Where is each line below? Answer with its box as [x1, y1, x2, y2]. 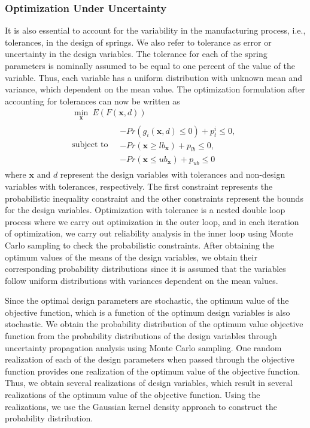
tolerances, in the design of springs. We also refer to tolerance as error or [5, 35, 272, 48]
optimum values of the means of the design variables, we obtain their [5, 250, 257, 263]
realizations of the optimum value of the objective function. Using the [5, 388, 260, 401]
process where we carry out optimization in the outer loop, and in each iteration [5, 215, 299, 228]
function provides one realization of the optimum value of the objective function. [5, 364, 300, 377]
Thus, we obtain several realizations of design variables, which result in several [5, 376, 293, 389]
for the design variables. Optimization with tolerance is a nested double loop [5, 203, 285, 216]
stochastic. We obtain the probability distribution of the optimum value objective [5, 318, 303, 330]
